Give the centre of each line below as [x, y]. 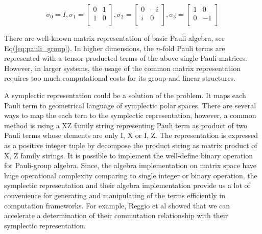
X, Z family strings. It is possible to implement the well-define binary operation [129, 155]
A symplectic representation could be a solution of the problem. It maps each [125, 95]
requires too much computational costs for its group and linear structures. [120, 78]
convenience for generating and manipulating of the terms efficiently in [115, 195]
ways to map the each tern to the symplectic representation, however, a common [130, 115]
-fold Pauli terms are [193, 48]
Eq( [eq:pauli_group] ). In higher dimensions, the [79, 48]
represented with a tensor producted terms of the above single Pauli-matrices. [126, 58]
